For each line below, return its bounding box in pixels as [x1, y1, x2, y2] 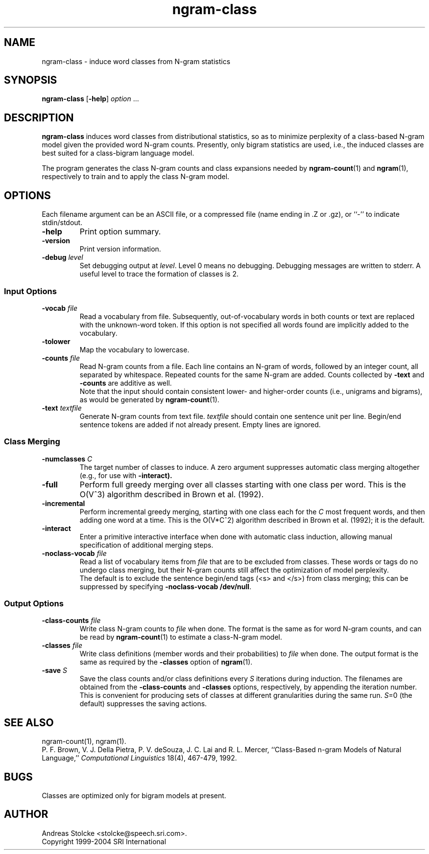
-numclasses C [42, 454, 93, 463]
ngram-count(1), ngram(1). [42, 737, 126, 746]
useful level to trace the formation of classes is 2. [79, 270, 238, 278]
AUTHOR [4, 808, 48, 821]
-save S [42, 666, 68, 675]
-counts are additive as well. [79, 378, 172, 387]
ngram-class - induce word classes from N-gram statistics [42, 57, 231, 66]
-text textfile [42, 403, 82, 412]
